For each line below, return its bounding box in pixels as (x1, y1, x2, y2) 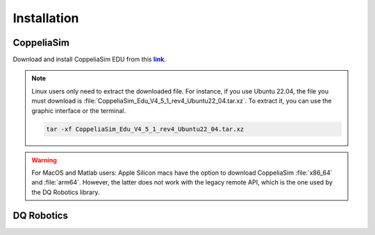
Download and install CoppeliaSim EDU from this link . (12, 55, 167, 64)
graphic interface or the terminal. (31, 106, 126, 114)
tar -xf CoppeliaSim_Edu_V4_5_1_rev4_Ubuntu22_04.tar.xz (46, 125, 244, 133)
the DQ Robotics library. (31, 188, 100, 196)
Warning (31, 156, 57, 164)
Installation (12, 10, 79, 26)
